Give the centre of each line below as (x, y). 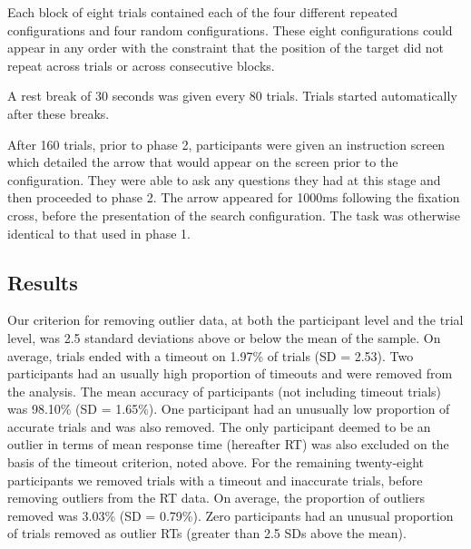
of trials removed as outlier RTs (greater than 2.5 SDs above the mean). (207, 533)
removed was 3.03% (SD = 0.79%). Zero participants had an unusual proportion (231, 515)
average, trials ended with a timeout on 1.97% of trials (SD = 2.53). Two (211, 355)
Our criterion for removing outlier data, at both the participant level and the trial (235, 320)
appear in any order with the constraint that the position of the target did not (226, 48)
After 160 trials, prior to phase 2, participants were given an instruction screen (226, 144)
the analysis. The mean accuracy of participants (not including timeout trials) (225, 391)
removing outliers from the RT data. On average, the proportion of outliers (216, 498)
